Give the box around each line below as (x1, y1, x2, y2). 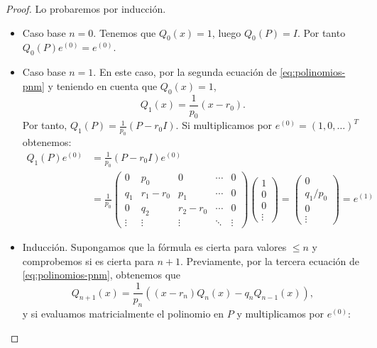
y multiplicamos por (236, 305, 324, 320)
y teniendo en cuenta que (48, 78, 158, 93)
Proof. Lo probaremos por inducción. (6, 1, 166, 16)
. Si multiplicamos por (175, 118, 273, 133)
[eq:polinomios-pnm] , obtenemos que (22, 267, 181, 282)
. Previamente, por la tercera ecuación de (180, 253, 359, 268)
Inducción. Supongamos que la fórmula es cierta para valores (22, 240, 287, 254)
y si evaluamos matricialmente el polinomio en (22, 305, 224, 320)
